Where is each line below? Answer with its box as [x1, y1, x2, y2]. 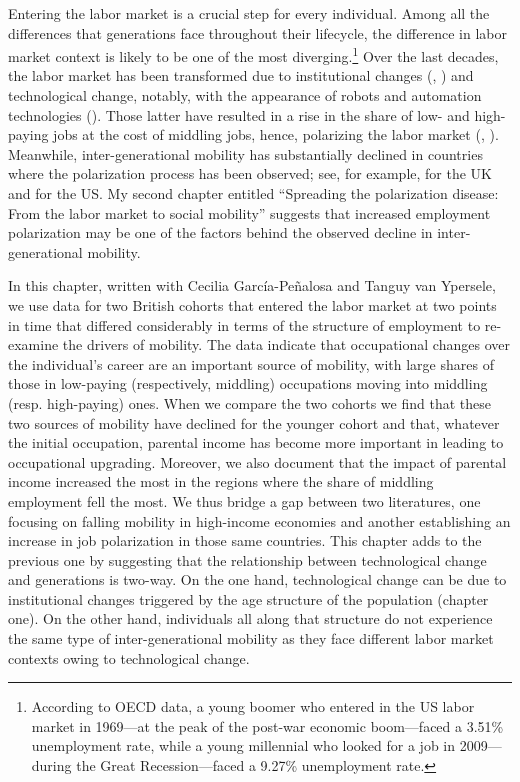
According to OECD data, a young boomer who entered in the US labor [31, 696, 475, 717]
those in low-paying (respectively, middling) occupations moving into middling [8, 373, 488, 394]
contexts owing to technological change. [8, 647, 250, 668]
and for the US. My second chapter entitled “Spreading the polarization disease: [8, 183, 499, 203]
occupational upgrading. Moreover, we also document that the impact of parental [8, 451, 507, 472]
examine [8, 334, 59, 355]
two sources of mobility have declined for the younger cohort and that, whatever [8, 412, 500, 433]
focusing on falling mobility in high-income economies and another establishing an [8, 510, 511, 531]
